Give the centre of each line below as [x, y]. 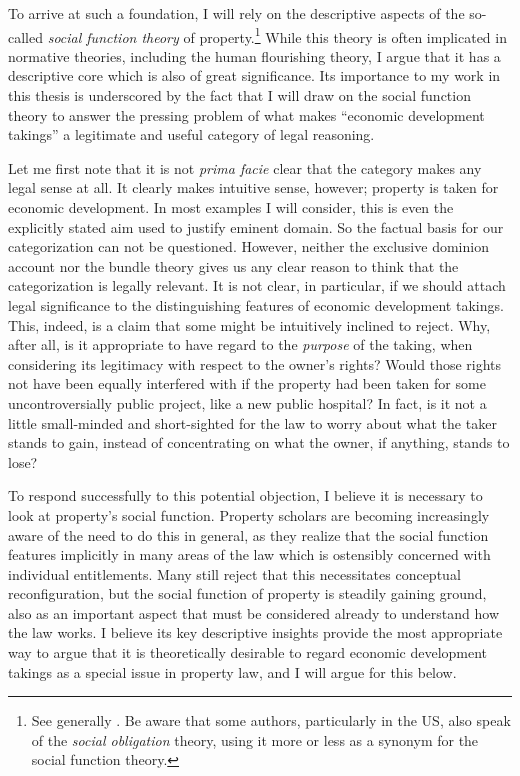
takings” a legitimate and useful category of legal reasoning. [191, 134]
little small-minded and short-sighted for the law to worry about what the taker [252, 422]
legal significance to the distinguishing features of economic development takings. [256, 304]
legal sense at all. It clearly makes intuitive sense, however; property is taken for [253, 187]
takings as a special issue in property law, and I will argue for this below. [232, 671]
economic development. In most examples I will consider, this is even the [231, 207]
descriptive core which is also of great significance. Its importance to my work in [254, 75]
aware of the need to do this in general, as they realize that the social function [248, 534]
